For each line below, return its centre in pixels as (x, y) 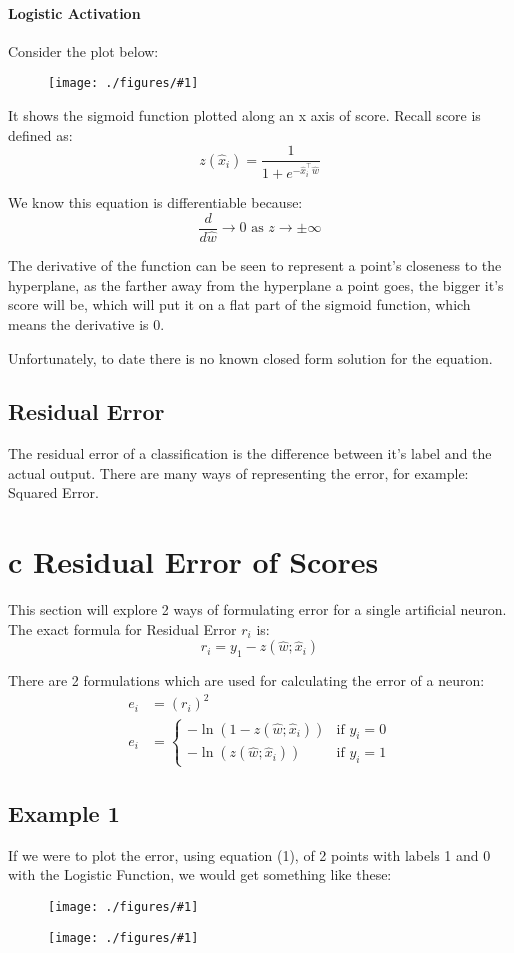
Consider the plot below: (83, 50)
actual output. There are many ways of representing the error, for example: (238, 472)
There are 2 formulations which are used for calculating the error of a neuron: (246, 680)
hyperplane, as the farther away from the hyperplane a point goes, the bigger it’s (256, 284)
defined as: (40, 134)
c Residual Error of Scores (193, 561)
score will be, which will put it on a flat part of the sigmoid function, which (239, 304)
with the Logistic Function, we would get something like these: (200, 874)
